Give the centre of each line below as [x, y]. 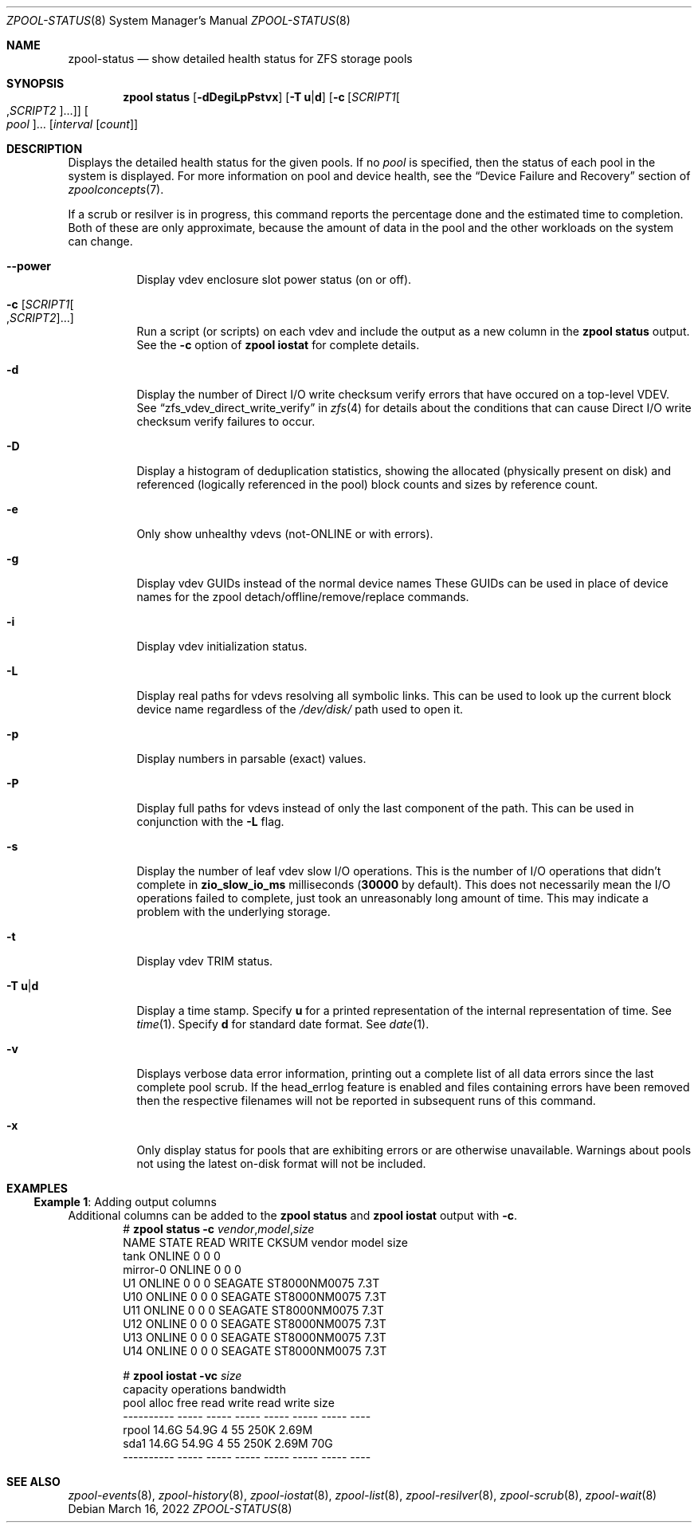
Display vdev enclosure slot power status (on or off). [274, 279]
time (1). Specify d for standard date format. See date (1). [283, 1024]
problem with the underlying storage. [233, 912]
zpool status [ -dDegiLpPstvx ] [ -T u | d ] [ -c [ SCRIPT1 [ [261, 97]
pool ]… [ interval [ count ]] [73, 124]
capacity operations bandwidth [204, 1389]
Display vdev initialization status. [222, 646]
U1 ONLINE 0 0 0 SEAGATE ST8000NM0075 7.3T [251, 1283]
